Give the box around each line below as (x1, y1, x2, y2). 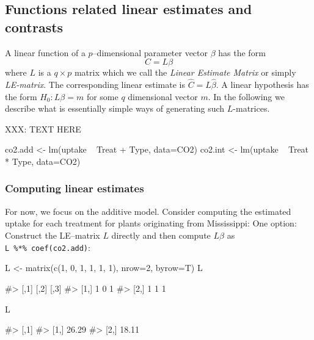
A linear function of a (5, 46, 86, 59)
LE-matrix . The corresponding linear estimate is (5, 78, 185, 90)
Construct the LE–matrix (5, 229, 100, 242)
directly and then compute (111, 229, 211, 242)
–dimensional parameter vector (92, 46, 208, 59)
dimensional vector (128, 90, 198, 103)
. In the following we (208, 90, 285, 103)
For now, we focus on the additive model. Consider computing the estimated (5, 204, 291, 217)
